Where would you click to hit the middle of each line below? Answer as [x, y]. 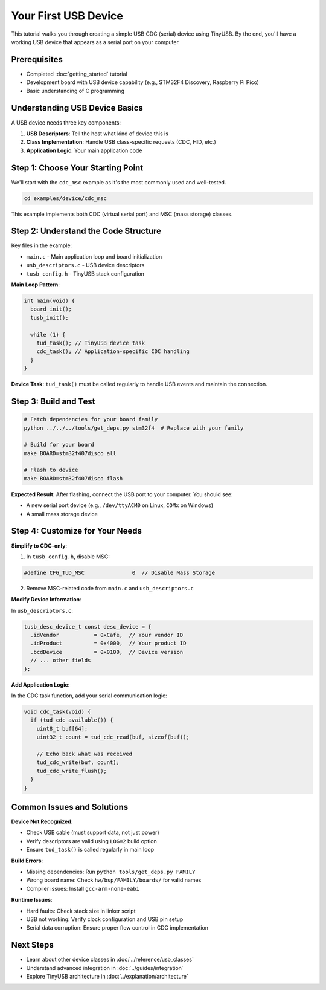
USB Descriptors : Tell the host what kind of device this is [97, 134]
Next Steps [32, 945]
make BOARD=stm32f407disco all [70, 453]
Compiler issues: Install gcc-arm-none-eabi [83, 888]
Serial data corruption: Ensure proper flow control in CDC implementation [117, 928]
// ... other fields [61, 661]
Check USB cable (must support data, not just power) [93, 833]
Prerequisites [37, 60]
